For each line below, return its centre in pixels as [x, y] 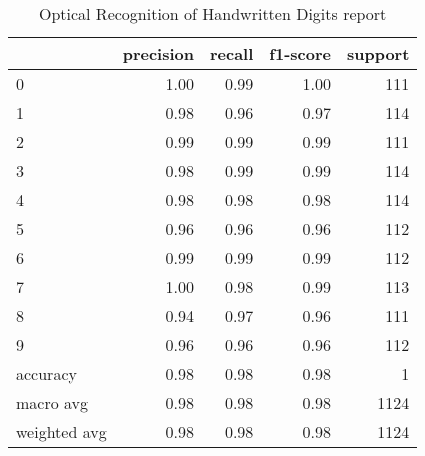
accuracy [46, 373]
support [378, 53]
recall [231, 53]
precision [158, 53]
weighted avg [61, 431]
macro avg [52, 402]
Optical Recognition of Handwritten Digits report [212, 13]
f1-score [300, 53]
